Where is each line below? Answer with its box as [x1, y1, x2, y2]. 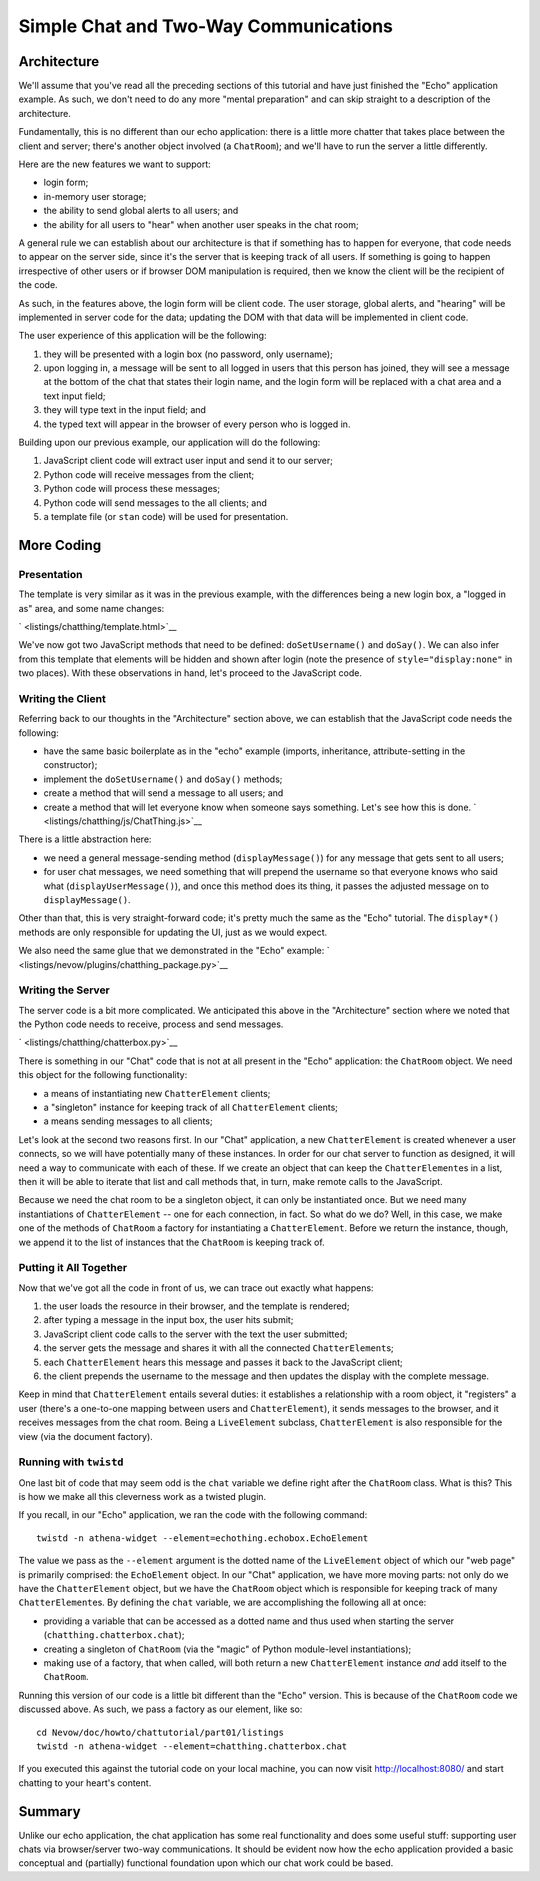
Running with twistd [18, 1455, 124, 1469]
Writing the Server [18, 983, 110, 997]
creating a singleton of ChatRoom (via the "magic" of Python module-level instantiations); [43, 1643, 412, 1655]
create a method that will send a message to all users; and [43, 787, 284, 799]
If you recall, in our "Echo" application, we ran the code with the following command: [18, 1509, 368, 1521]
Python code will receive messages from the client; [43, 468, 255, 480]
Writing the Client [18, 691, 107, 705]
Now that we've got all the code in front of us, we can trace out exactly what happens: [18, 1281, 374, 1294]
